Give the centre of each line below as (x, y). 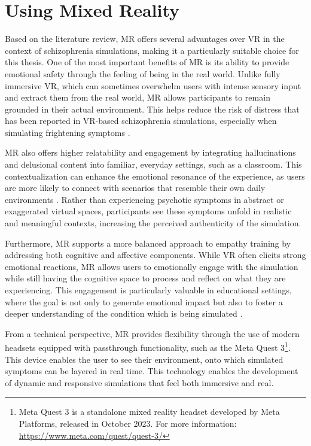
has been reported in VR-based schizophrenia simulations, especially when (141, 121)
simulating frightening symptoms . (68, 132)
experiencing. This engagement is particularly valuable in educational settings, (148, 290)
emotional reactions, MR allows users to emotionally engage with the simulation (152, 266)
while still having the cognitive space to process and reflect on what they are (145, 278)
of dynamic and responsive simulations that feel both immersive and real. (139, 382)
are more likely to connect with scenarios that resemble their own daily (135, 188)
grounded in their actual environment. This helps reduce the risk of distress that (152, 109)
